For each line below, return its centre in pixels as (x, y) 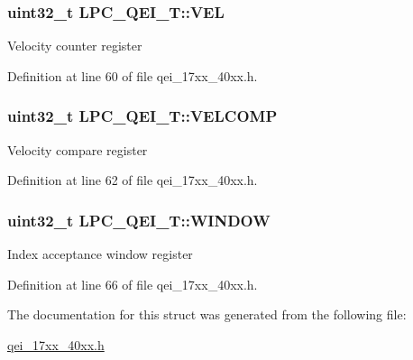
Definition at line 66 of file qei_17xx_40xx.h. (133, 284)
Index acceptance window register (100, 254)
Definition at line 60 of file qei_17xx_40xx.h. (133, 75)
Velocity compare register (78, 149)
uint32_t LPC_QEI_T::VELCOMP (142, 116)
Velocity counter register (75, 46)
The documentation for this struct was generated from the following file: (207, 314)
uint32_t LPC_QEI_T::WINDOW (139, 220)
